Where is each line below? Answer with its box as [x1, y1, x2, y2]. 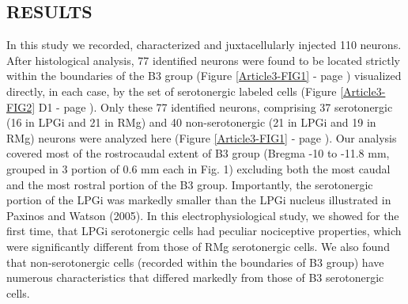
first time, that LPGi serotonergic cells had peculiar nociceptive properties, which [6, 222, 402, 239]
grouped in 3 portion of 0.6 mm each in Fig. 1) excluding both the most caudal [6, 160, 391, 177]
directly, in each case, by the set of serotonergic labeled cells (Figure [6, 82, 337, 99]
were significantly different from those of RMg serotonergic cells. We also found [6, 237, 390, 254]
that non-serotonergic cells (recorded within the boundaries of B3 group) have [6, 253, 384, 270]
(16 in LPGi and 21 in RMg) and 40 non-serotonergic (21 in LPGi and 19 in [6, 114, 376, 131]
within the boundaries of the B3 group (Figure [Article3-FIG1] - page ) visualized [6, 67, 402, 84]
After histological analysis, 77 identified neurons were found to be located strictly [6, 51, 400, 68]
